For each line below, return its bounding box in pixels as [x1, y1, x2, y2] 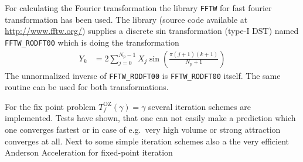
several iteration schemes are [148, 100, 251, 112]
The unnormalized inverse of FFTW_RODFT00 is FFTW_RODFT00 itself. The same [5, 69, 281, 81]
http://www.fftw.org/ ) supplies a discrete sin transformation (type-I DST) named [5, 25, 299, 37]
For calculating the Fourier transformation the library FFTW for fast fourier [5, 2, 272, 13]
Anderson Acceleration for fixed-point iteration [5, 146, 173, 158]
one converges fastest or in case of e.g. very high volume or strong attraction [5, 123, 281, 135]
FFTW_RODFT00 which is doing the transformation [5, 36, 179, 48]
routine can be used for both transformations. [5, 81, 169, 93]
